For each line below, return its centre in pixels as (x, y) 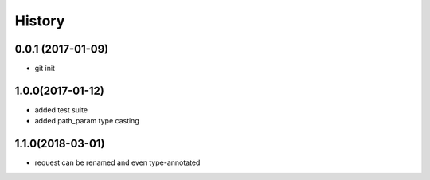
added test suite (61, 110)
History (40, 21)
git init (45, 68)
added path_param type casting (87, 121)
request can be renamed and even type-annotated (117, 162)
